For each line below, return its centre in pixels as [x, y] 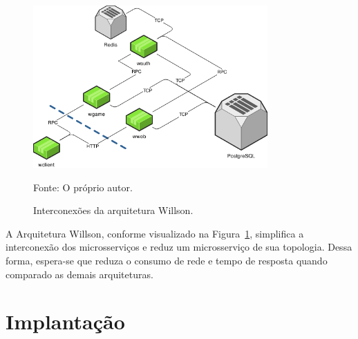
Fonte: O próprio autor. [83, 187]
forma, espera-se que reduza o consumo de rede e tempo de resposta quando [167, 261]
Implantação [65, 321]
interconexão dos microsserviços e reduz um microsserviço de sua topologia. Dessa [179, 247]
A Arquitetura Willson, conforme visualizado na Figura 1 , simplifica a [155, 233]
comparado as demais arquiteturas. [79, 274]
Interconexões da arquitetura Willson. [113, 210]
